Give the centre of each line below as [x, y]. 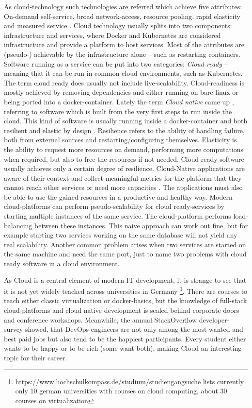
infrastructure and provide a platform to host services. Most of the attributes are [124, 44]
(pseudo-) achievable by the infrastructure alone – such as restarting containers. [122, 54]
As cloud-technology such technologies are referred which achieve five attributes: [123, 6]
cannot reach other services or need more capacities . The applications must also [123, 187]
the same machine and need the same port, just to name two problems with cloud [125, 254]
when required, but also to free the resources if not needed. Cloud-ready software [124, 159]
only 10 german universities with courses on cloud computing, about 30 [121, 391]
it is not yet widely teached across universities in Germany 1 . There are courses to [126, 290]
